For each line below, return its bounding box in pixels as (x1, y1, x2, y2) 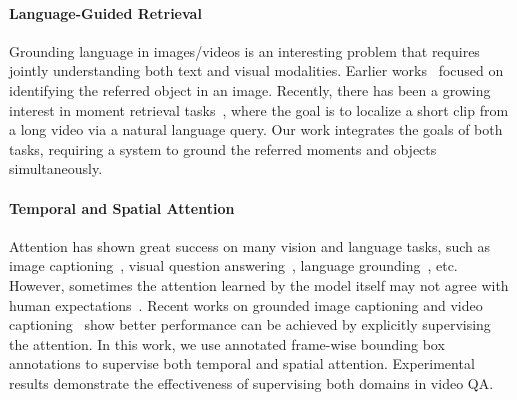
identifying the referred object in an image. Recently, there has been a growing (9, 79, 491, 100)
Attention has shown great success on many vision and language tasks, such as (9, 235, 491, 256)
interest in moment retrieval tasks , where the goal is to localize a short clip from (9, 99, 509, 120)
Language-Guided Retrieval (9, 2, 202, 23)
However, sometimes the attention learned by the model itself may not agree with (9, 274, 509, 295)
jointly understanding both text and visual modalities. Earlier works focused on (9, 60, 504, 81)
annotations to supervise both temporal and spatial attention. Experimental (9, 353, 475, 374)
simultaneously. (9, 158, 103, 179)
